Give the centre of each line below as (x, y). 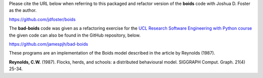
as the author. (23, 10)
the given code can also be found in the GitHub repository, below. (75, 35)
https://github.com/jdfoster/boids (42, 19)
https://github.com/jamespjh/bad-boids (49, 44)
